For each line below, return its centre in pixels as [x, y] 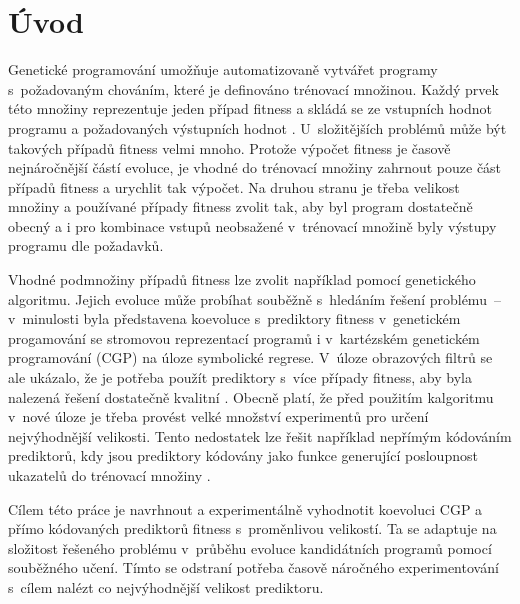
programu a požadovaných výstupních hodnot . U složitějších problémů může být [257, 127]
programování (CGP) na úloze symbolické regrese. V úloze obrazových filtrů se [250, 357]
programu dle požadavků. [86, 245]
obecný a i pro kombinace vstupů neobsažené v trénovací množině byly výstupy [252, 225]
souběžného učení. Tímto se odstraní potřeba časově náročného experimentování [253, 567]
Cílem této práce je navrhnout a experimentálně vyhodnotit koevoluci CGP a [245, 508]
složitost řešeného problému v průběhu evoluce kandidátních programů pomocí [250, 547]
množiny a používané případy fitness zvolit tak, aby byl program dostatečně [240, 206]
